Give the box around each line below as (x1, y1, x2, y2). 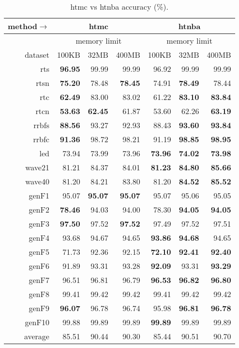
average (24, 331, 49, 342)
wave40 (25, 176, 49, 187)
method (8, 20, 38, 32)
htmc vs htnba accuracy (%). (70, 1, 168, 12)
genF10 (25, 316, 49, 328)
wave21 (25, 162, 49, 173)
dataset (25, 49, 49, 60)
